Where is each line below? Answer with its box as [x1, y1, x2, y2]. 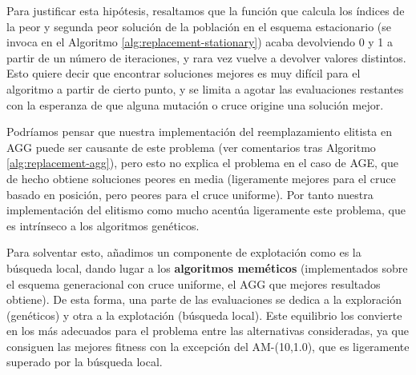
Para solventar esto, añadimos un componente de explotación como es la [6, 244, 361, 261]
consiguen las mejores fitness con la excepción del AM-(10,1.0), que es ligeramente [6, 337, 410, 354]
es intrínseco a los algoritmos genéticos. [6, 217, 200, 233]
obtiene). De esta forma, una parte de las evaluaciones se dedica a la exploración [6, 291, 402, 308]
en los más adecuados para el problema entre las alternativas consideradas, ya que [6, 322, 409, 339]
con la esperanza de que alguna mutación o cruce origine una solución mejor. [6, 96, 384, 113]
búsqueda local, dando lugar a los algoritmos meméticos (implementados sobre [6, 259, 408, 276]
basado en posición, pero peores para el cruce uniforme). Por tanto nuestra [6, 186, 374, 202]
